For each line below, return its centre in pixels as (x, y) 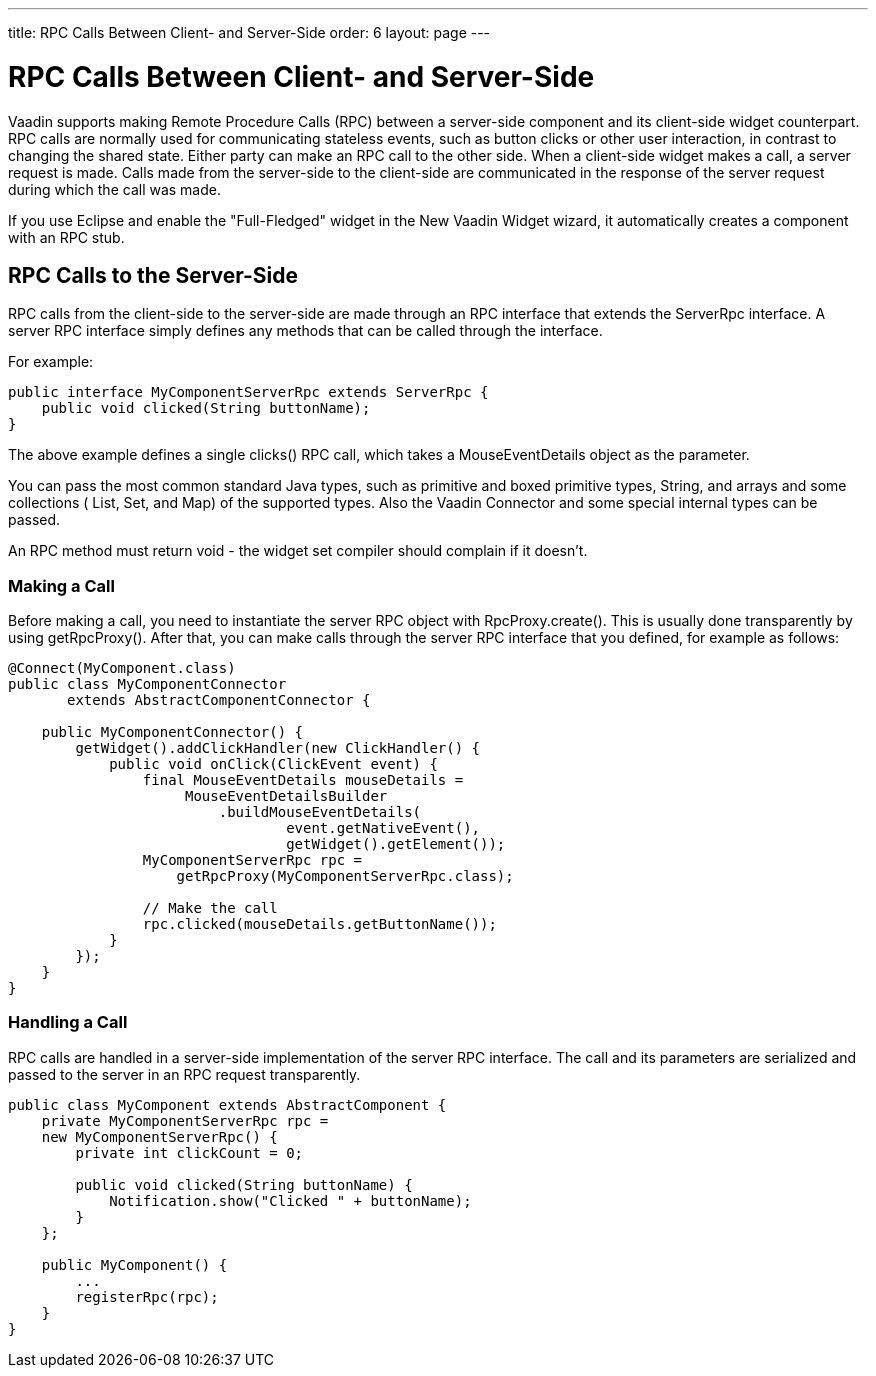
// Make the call (210, 908)
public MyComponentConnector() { (172, 732)
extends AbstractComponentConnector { (219, 700)
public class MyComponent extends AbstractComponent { (227, 1104)
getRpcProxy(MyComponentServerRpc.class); (345, 876)
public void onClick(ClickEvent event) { (273, 764)
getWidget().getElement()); (396, 844)
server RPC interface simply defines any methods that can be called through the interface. (305, 331)
